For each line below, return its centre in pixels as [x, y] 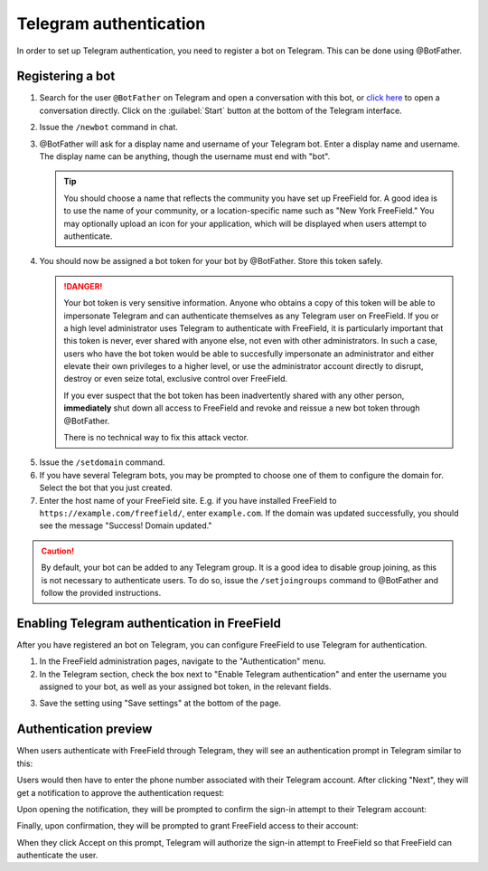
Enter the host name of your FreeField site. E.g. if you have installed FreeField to [188, 500]
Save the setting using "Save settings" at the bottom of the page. [160, 703]
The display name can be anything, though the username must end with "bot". [185, 156]
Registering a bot [66, 76]
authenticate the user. [57, 856]
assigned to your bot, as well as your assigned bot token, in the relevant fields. [185, 686]
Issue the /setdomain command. [102, 462]
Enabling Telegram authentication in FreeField [149, 623]
